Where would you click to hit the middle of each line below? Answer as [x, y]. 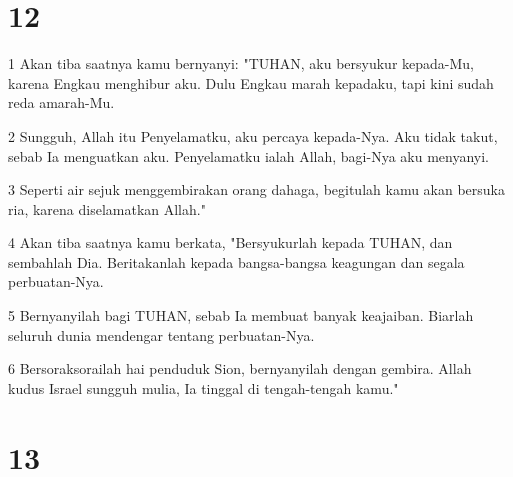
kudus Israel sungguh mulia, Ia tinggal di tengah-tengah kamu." [203, 387]
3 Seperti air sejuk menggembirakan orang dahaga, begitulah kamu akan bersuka [257, 189]
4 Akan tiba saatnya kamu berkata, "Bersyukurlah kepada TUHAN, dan [230, 242]
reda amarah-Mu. [61, 102]
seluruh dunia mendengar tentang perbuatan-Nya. [161, 334]
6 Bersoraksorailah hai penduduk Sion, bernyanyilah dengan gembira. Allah [240, 368]
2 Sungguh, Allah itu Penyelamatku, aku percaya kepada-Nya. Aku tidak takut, [253, 135]
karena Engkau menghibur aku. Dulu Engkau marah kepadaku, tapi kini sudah [251, 82]
